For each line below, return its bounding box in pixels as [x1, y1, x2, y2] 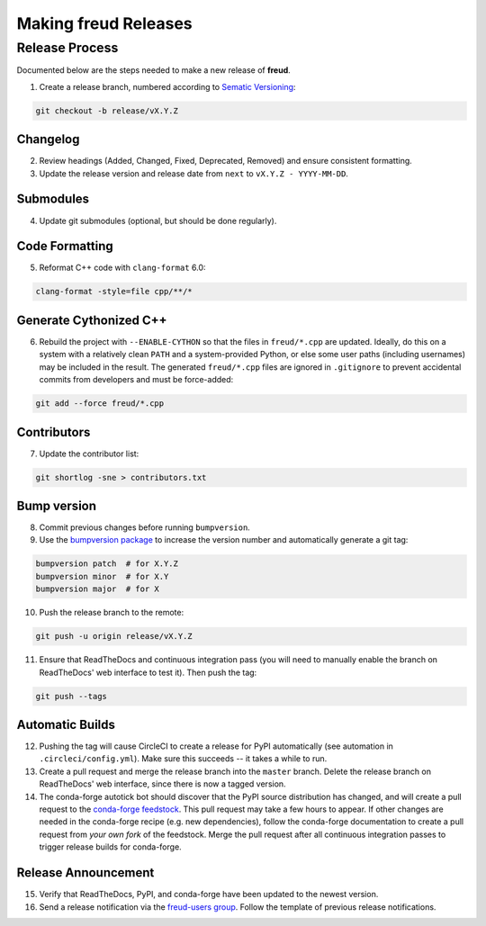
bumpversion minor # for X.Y [35, 571, 169, 581]
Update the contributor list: [39, 448, 139, 459]
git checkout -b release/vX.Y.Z [35, 105, 179, 116]
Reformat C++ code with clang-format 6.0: [39, 262, 206, 274]
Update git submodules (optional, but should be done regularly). [39, 215, 277, 226]
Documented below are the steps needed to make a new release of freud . [16, 65, 292, 76]
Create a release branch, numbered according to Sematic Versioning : [39, 81, 296, 92]
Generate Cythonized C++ [16, 312, 167, 328]
